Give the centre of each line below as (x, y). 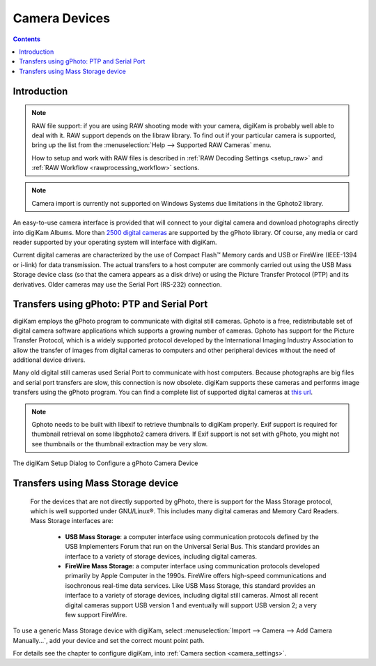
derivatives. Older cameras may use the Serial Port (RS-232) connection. (117, 284)
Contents (27, 39)
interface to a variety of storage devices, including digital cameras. (161, 556)
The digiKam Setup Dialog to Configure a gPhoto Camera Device (105, 463)
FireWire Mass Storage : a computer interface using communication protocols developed (193, 566)
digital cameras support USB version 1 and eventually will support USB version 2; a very (191, 605)
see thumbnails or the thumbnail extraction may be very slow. (120, 444)
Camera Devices (62, 18)
